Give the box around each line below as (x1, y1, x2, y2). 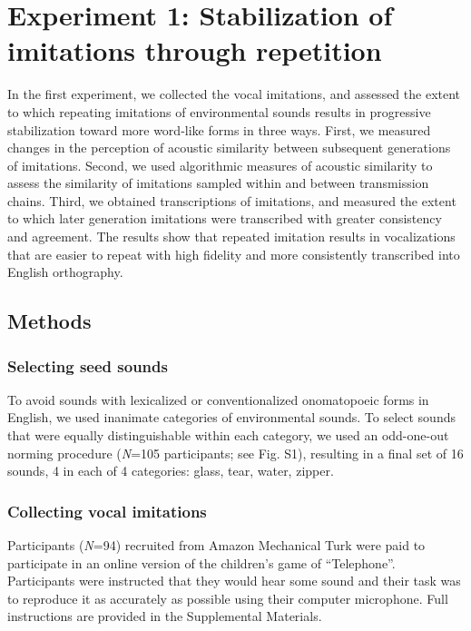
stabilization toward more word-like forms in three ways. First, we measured (7, 120, 431, 139)
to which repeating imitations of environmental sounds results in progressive (7, 102, 431, 121)
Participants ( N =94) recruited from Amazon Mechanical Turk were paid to (7, 536, 426, 555)
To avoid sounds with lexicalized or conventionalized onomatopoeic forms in (7, 389, 429, 409)
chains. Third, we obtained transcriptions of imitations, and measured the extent (7, 191, 456, 210)
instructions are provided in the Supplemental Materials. (7, 606, 322, 626)
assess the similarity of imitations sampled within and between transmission (7, 173, 429, 192)
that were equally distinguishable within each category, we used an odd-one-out (7, 426, 449, 445)
